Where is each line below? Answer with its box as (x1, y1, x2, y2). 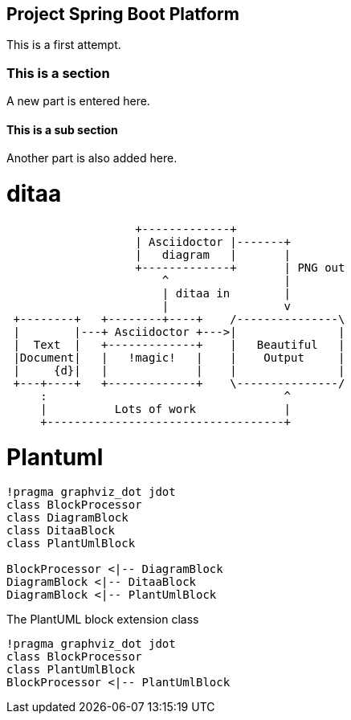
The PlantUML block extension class (6, 612, 199, 627)
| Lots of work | (40, 402, 292, 415)
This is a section (6, 64, 110, 81)
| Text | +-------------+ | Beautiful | (13, 337, 345, 351)
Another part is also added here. (6, 151, 178, 166)
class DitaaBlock (6, 524, 115, 538)
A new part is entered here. (6, 94, 150, 108)
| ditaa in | (161, 286, 292, 300)
